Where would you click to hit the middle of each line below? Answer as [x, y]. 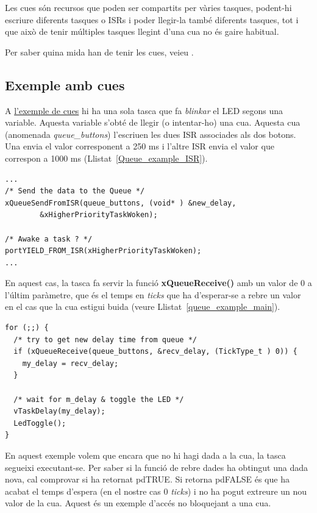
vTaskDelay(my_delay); [59, 411]
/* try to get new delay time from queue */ [105, 339]
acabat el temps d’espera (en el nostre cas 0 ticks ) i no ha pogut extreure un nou [156, 491]
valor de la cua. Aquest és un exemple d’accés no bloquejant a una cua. [138, 503]
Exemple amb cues [65, 84]
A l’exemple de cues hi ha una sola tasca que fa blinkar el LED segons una [144, 110]
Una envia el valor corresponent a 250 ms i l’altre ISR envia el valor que [140, 146]
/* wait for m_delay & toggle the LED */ [99, 399]
